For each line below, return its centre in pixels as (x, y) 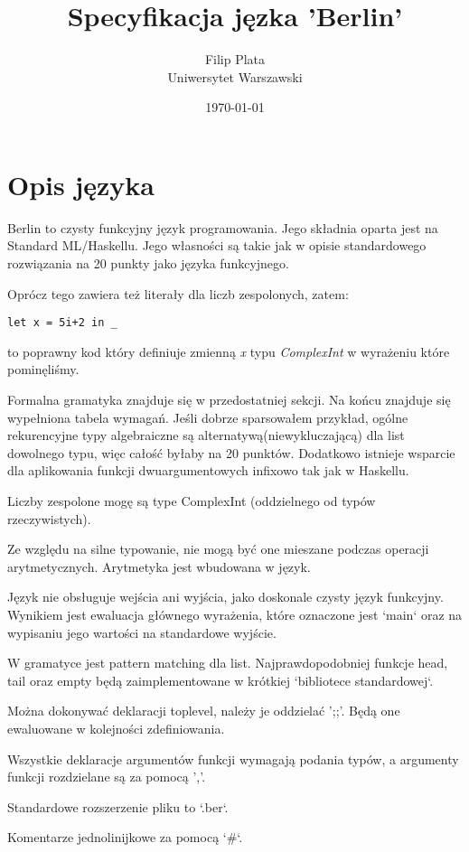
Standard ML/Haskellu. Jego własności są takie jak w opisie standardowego (217, 245)
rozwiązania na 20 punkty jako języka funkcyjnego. (148, 263)
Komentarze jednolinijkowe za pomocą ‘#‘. (125, 837)
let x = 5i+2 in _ (62, 323)
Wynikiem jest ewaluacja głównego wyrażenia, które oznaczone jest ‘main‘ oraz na (235, 614)
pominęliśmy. (43, 369)
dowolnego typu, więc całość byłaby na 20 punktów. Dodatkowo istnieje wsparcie (231, 452)
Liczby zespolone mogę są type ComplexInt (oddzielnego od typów (192, 501)
